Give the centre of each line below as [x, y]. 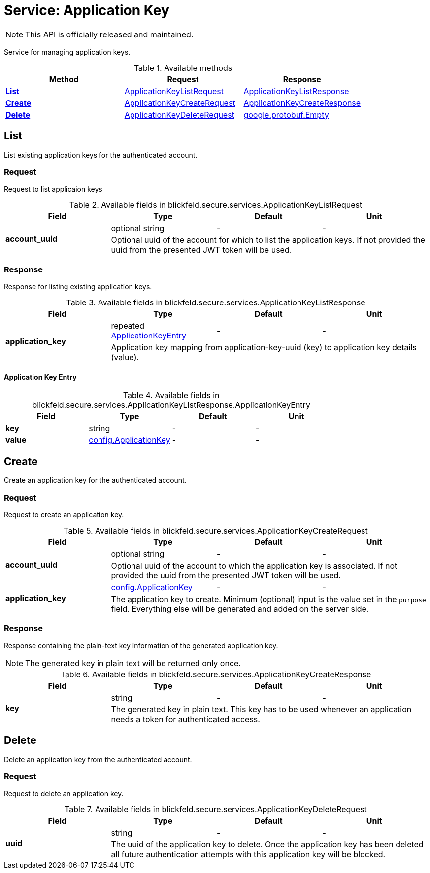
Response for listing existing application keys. [78, 287]
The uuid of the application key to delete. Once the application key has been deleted [267, 845]
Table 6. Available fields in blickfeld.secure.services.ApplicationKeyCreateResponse [216, 674]
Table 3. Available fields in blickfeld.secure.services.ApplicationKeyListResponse [216, 303]
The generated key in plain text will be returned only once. [133, 663]
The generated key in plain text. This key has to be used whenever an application [261, 709]
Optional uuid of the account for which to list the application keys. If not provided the [268, 240]
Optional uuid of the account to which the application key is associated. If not [254, 565]
